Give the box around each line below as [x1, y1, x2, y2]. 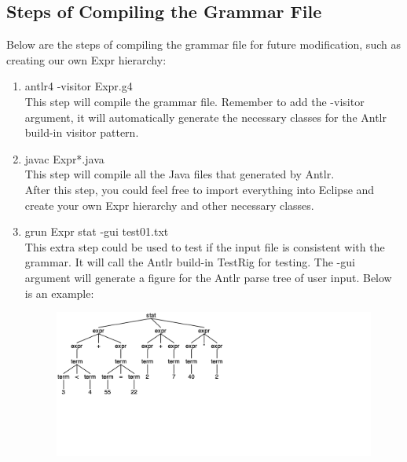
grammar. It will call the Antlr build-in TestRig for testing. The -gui [24, 254, 355, 270]
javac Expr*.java [24, 150, 104, 167]
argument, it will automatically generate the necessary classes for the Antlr [24, 108, 387, 125]
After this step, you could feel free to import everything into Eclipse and [24, 181, 375, 197]
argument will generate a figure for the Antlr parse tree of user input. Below [24, 269, 392, 285]
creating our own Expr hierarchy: [6, 51, 167, 68]
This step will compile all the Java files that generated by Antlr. [24, 166, 335, 182]
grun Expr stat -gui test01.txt [24, 223, 169, 240]
